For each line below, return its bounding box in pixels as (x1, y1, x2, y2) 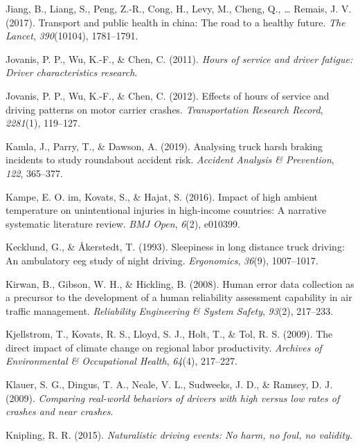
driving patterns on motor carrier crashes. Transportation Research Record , (6, 102, 323, 116)
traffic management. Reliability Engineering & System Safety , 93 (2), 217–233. (6, 303, 334, 318)
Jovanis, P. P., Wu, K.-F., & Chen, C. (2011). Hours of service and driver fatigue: (6, 51, 353, 66)
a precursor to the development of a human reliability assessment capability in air (6, 290, 352, 304)
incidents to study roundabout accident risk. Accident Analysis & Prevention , (6, 152, 334, 167)
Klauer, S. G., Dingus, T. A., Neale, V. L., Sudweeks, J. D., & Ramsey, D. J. (6, 377, 333, 392)
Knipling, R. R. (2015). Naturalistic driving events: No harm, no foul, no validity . (6, 427, 352, 441)
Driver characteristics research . (6, 65, 138, 80)
